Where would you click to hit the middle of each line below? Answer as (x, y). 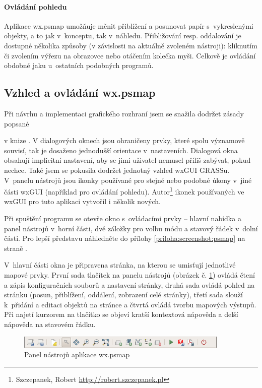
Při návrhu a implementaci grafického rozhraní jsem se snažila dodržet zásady (124, 113)
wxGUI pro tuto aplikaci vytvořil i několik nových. (82, 201)
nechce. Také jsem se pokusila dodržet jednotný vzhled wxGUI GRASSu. (117, 170)
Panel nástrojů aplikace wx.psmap (77, 354)
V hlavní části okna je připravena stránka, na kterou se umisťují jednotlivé (120, 265)
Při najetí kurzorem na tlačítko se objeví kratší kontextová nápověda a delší (121, 314)
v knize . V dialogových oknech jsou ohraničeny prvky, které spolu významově (124, 140)
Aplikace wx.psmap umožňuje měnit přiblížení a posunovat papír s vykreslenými (129, 25)
